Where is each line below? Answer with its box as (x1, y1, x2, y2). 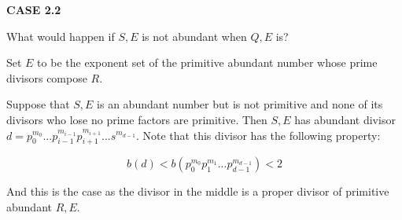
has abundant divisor (294, 111, 396, 127)
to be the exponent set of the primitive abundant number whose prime (37, 54, 378, 71)
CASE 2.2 (6, 2, 61, 17)
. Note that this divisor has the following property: (135, 126, 381, 143)
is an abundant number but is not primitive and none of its (97, 96, 383, 112)
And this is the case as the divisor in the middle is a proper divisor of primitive (6, 183, 389, 200)
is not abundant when (142, 27, 247, 44)
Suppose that (6, 96, 70, 112)
